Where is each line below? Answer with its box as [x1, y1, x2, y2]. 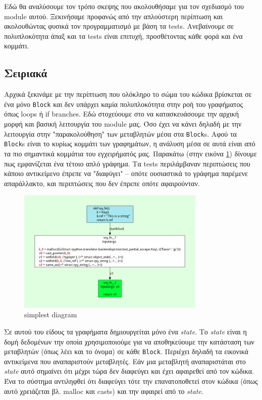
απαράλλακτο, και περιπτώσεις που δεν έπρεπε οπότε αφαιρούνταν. [4, 178, 200, 188]
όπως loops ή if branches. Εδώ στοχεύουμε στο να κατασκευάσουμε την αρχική [4, 108, 239, 119]
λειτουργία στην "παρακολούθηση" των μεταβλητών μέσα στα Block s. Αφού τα [4, 128, 237, 139]
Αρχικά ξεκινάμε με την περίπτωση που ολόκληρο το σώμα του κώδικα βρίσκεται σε [4, 89, 252, 99]
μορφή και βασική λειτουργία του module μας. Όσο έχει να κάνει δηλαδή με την [4, 119, 242, 129]
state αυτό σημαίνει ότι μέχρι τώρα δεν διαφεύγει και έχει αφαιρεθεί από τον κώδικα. [4, 366, 254, 376]
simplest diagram [24, 309, 77, 320]
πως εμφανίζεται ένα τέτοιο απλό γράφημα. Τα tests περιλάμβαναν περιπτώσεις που [4, 158, 250, 168]
